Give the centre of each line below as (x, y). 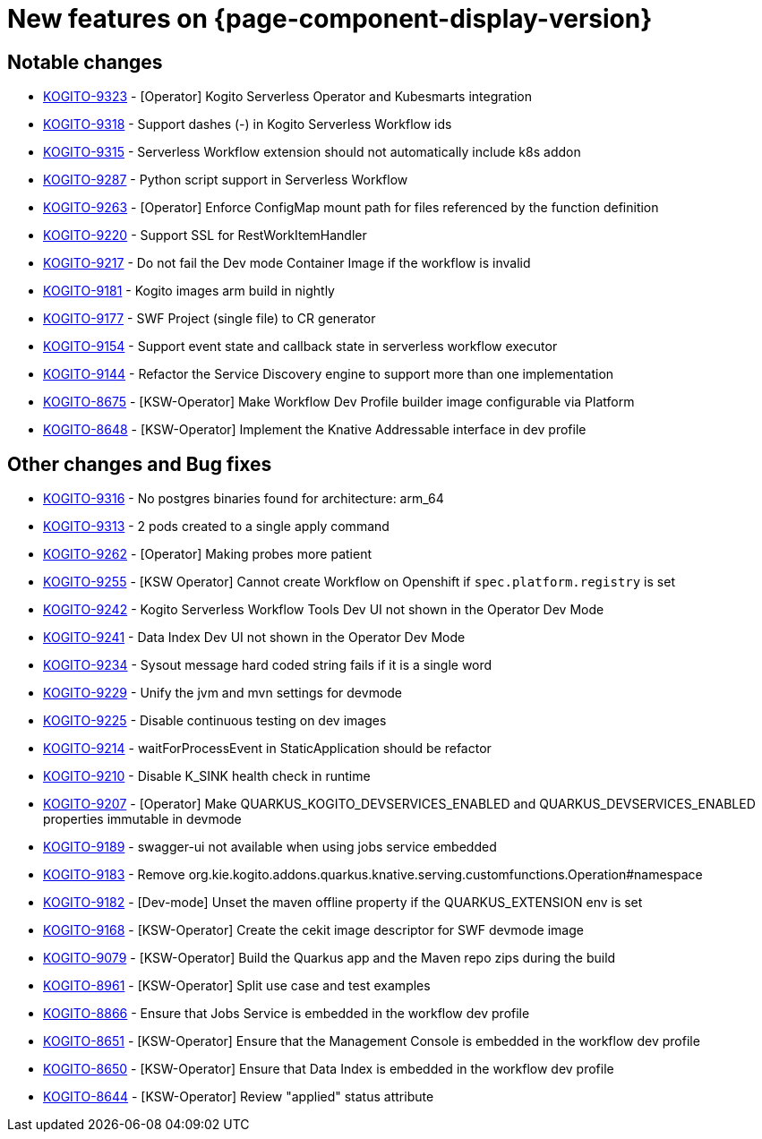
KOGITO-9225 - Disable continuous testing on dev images (215, 721)
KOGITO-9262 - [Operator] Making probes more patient (208, 554)
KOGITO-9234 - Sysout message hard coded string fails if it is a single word (268, 665)
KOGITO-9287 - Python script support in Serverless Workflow (226, 180)
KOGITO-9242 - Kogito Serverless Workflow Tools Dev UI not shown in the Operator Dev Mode (324, 610)
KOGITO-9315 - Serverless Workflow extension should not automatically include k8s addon (312, 152)
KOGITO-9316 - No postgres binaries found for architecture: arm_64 (244, 499)
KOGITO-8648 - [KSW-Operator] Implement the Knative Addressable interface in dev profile (315, 430)
